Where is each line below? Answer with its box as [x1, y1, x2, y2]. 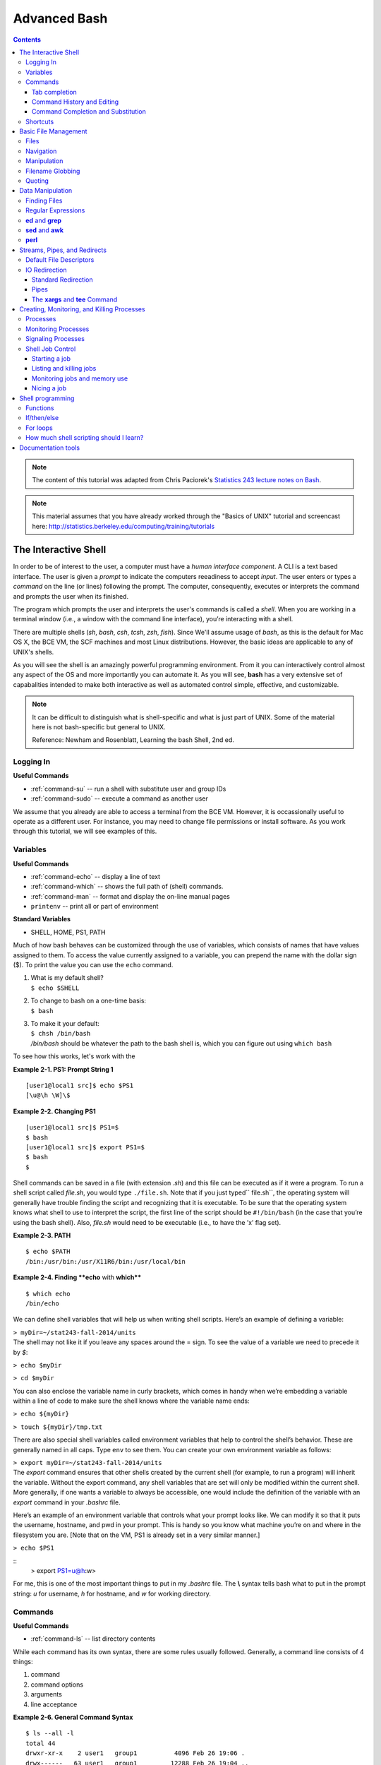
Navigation [25, 147, 57, 155]
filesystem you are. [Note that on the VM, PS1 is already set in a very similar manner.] [13, 1531, 260, 1539]
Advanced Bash [13, 11, 108, 26]
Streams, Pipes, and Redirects [19, 246, 107, 254]
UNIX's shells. [13, 647, 54, 656]
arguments [30, 1690, 63, 1699]
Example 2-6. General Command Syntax [13, 1713, 133, 1721]
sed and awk [25, 226, 64, 234]
